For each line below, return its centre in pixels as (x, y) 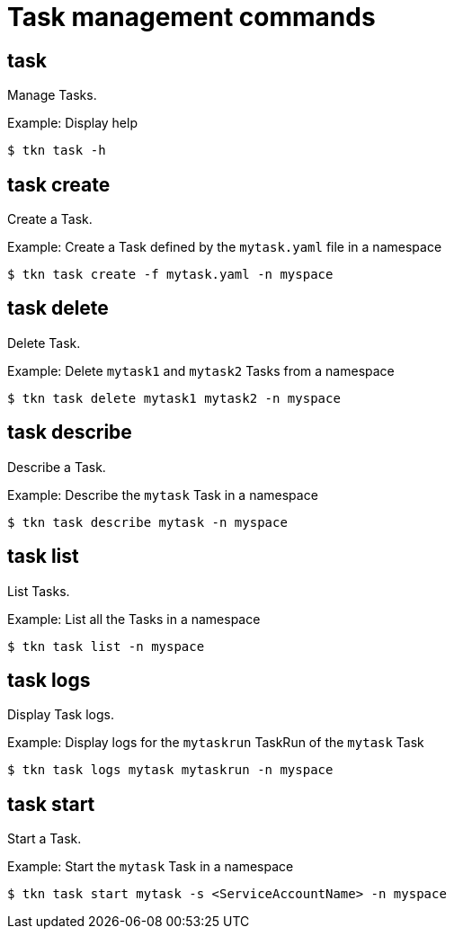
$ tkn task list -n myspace (106, 646)
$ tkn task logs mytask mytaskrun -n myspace (170, 770)
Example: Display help (72, 123)
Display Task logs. (61, 715)
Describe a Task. (57, 467)
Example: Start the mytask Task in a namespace (151, 867)
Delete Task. (44, 343)
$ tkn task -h (57, 151)
